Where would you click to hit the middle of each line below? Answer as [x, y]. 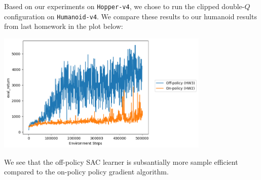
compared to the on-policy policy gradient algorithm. [86, 172]
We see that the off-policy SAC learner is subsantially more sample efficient [121, 161]
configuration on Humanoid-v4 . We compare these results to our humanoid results [130, 16]
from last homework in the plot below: [64, 26]
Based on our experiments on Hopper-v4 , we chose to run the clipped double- [124, 6]
